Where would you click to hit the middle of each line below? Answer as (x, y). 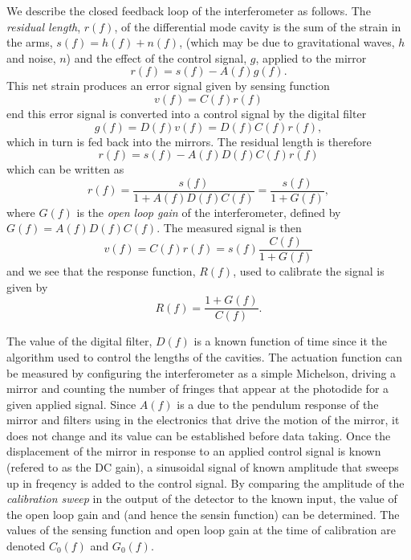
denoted (26, 546)
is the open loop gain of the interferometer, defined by (209, 212)
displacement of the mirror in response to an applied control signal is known (194, 451)
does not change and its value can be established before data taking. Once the (199, 435)
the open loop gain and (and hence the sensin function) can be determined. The (203, 514)
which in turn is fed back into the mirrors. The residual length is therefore (189, 141)
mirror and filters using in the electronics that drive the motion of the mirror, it (203, 420)
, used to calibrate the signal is (309, 271)
